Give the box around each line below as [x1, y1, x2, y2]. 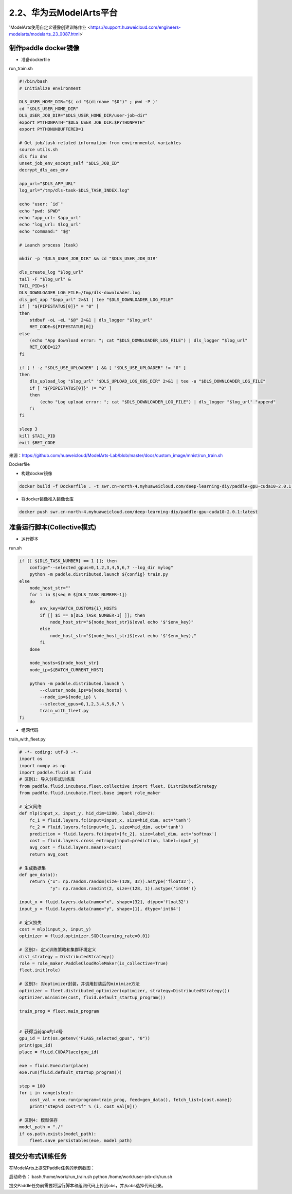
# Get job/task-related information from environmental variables [19, 140, 181, 146]
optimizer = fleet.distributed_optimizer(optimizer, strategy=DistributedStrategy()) [19, 988, 230, 993]
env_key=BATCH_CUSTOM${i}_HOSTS [39, 606, 117, 611]
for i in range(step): [19, 1090, 73, 1096]
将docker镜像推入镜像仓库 [21, 496, 74, 502]
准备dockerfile [21, 57, 51, 62]
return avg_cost [29, 852, 68, 857]
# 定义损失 [19, 920, 42, 925]
